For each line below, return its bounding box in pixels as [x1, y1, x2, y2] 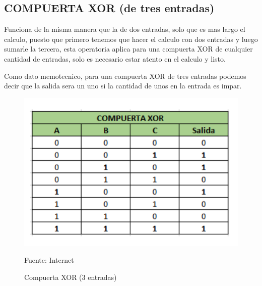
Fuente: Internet [24, 255, 74, 265]
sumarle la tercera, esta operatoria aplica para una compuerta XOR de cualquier [4, 43, 253, 54]
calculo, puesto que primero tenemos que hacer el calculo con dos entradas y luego [4, 33, 258, 44]
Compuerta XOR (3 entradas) [24, 271, 117, 282]
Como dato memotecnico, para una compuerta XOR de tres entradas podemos [4, 70, 246, 81]
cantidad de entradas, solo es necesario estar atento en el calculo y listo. [4, 53, 226, 64]
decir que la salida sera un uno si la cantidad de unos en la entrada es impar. [4, 80, 242, 91]
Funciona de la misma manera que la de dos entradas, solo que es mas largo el [4, 24, 245, 34]
